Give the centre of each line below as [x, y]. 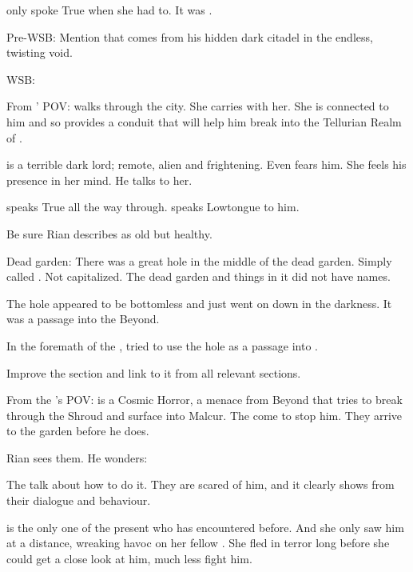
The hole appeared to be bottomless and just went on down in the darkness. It [199, 303]
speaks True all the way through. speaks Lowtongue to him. [153, 207]
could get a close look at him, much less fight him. [129, 558]
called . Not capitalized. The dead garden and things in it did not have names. [199, 276]
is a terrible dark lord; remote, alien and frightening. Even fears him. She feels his [206, 164]
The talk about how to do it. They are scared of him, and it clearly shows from [201, 484]
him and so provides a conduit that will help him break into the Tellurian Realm [204, 121]
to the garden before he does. [78, 431]
